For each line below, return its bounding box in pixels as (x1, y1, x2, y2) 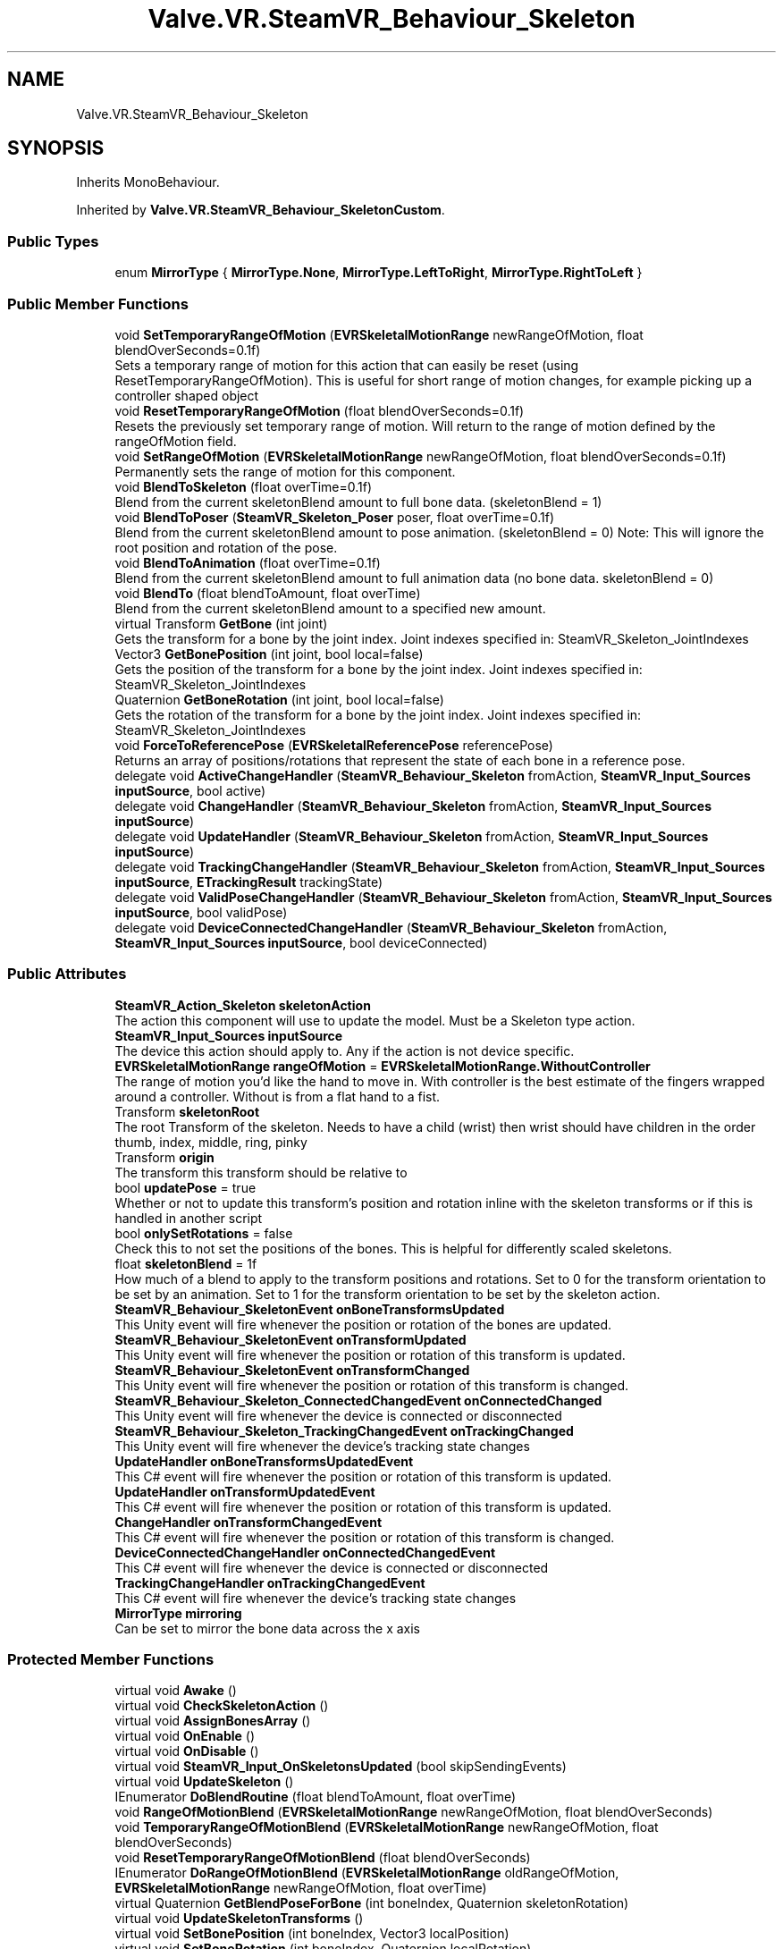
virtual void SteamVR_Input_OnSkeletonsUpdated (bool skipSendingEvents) (114, 1759, 567, 1775)
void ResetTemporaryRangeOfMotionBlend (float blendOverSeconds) (114, 1850, 531, 1866)
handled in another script (114, 1210, 263, 1226)
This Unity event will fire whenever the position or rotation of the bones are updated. (114, 1316, 611, 1332)
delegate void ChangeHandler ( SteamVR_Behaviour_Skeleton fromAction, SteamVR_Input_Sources (114, 797, 712, 814)
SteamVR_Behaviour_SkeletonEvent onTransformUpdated (114, 1331, 467, 1347)
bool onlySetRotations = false (114, 1225, 293, 1241)
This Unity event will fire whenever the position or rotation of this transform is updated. (114, 1346, 626, 1363)
